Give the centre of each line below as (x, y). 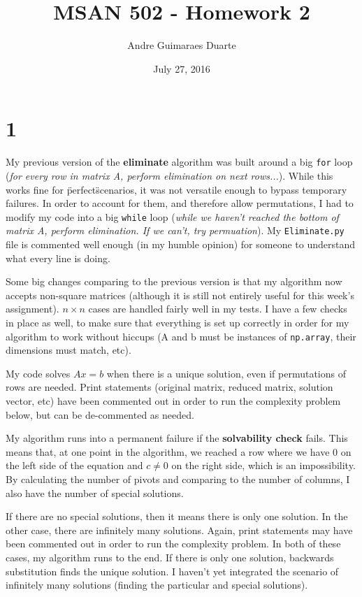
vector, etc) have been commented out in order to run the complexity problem (173, 401)
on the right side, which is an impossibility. (263, 465)
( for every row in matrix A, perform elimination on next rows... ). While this (169, 175)
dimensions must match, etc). (68, 350)
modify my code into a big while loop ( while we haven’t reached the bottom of (172, 216)
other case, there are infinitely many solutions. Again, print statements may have (179, 530)
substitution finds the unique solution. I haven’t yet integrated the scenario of (172, 571)
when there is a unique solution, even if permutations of (226, 373)
